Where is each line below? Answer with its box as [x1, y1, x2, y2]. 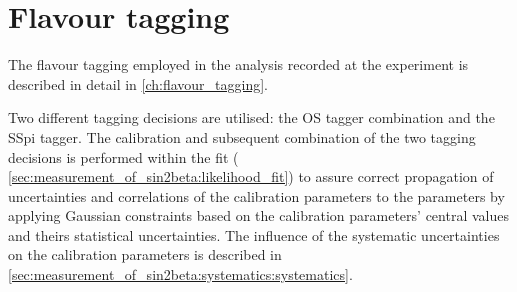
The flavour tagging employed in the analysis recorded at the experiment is [8, 54, 469, 75]
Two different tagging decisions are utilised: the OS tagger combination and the [8, 107, 495, 128]
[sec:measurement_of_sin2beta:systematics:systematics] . [8, 264, 353, 285]
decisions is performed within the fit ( [8, 146, 239, 167]
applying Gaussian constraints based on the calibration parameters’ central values [8, 205, 509, 226]
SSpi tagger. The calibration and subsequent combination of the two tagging [8, 126, 476, 147]
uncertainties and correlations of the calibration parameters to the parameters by [8, 185, 505, 206]
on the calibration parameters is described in [8, 244, 282, 265]
